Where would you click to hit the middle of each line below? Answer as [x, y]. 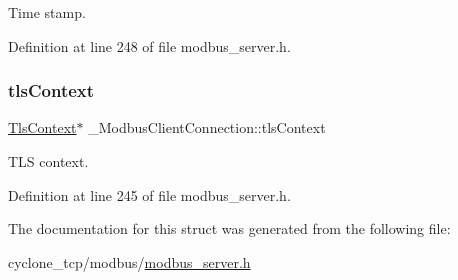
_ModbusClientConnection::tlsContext [207, 127]
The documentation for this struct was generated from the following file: [229, 228]
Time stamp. [47, 12]
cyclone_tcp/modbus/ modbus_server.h [129, 261]
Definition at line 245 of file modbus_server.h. [149, 194]
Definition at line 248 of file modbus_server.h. [149, 45]
